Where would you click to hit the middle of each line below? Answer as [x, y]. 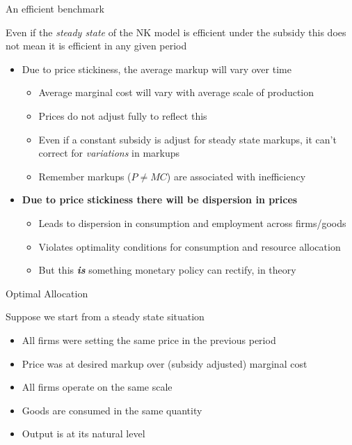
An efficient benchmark [55, 8]
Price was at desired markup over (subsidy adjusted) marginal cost [165, 363]
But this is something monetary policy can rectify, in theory [167, 270]
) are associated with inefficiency [236, 176]
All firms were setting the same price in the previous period [149, 339]
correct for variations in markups [109, 153]
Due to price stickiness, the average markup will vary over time [157, 69]
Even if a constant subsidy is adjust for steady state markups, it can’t [187, 139]
